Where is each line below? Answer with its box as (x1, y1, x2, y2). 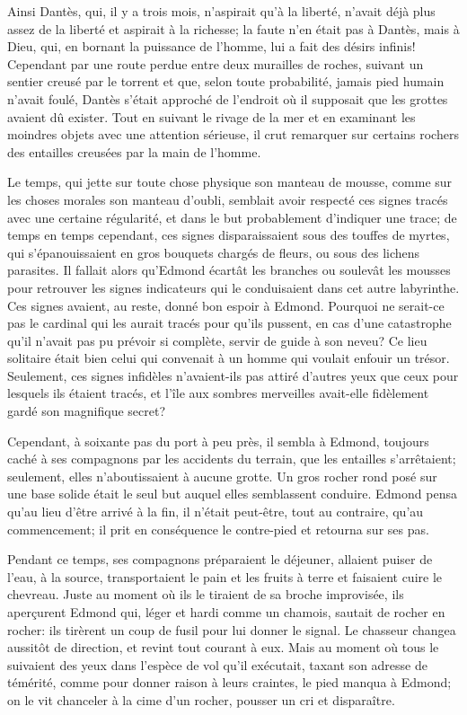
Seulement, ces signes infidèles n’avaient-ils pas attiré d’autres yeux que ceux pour (7, 366, 459, 384)
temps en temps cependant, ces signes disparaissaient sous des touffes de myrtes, (7, 225, 450, 244)
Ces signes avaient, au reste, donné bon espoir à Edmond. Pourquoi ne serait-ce (7, 296, 445, 314)
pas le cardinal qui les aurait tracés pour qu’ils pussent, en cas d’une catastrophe (7, 313, 452, 332)
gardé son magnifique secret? (7, 402, 165, 420)
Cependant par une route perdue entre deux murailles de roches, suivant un (7, 54, 424, 73)
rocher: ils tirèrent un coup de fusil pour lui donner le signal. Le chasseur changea (7, 620, 456, 639)
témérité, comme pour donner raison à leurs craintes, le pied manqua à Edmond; (7, 673, 452, 692)
